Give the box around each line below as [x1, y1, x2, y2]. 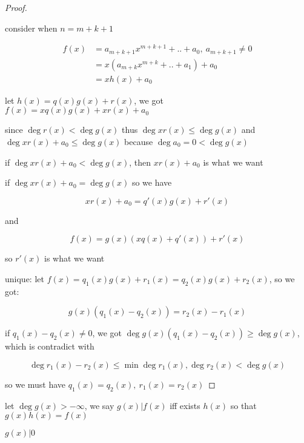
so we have [131, 176, 172, 189]
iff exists [170, 399, 200, 411]
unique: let [5, 272, 44, 285]
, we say [84, 399, 114, 411]
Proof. [5, 1, 27, 13]
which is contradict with [5, 340, 94, 353]
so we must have [5, 377, 66, 390]
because [124, 135, 153, 147]
